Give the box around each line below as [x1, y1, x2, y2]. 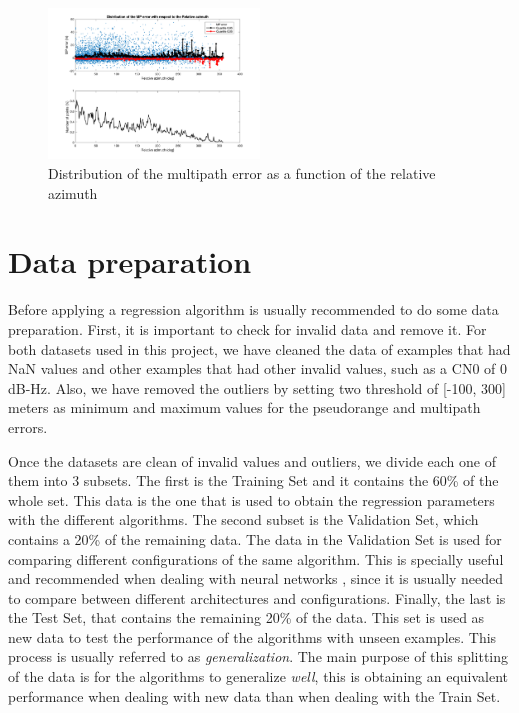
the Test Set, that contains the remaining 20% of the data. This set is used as [8, 607, 485, 628]
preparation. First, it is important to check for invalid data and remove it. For [8, 318, 487, 339]
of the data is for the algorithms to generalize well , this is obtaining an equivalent [8, 666, 509, 687]
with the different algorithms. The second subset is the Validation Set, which [8, 509, 479, 530]
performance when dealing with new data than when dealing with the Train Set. [8, 685, 501, 706]
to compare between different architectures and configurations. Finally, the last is [8, 587, 506, 608]
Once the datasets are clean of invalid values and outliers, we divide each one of [8, 450, 497, 471]
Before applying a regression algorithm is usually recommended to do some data [8, 299, 499, 320]
